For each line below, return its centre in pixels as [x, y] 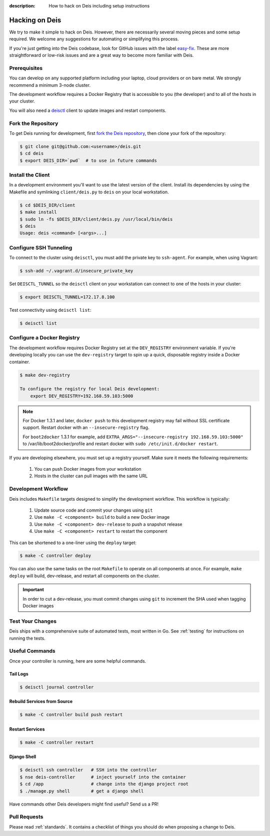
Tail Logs [19, 674]
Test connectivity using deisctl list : [50, 310]
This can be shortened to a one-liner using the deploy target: [73, 543]
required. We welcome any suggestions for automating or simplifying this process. [94, 39]
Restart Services [27, 729]
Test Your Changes [33, 621]
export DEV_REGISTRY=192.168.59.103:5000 [82, 396]
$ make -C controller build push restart [71, 715]
